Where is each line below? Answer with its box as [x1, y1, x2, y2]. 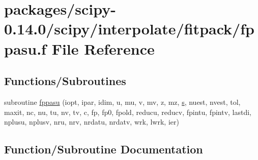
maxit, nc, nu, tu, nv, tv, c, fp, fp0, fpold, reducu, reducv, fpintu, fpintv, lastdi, [4, 106, 252, 117]
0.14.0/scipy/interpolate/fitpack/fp [4, 18, 254, 39]
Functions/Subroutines [4, 73, 126, 89]
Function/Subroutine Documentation [4, 141, 203, 157]
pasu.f [4, 38, 46, 59]
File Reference [51, 38, 155, 59]
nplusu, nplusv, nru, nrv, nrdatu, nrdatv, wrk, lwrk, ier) [4, 116, 179, 127]
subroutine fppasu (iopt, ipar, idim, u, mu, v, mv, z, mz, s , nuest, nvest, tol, [4, 96, 241, 107]
